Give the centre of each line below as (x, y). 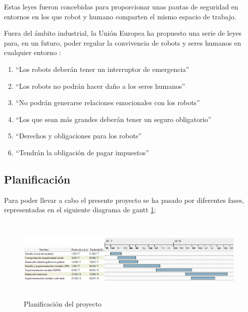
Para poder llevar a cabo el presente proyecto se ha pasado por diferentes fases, (124, 200)
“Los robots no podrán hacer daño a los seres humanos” (100, 86)
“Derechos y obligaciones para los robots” (78, 136)
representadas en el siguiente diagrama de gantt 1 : (80, 210)
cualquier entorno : (33, 52)
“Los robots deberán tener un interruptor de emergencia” (102, 69)
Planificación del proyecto (63, 303)
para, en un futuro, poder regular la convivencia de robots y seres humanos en (123, 42)
